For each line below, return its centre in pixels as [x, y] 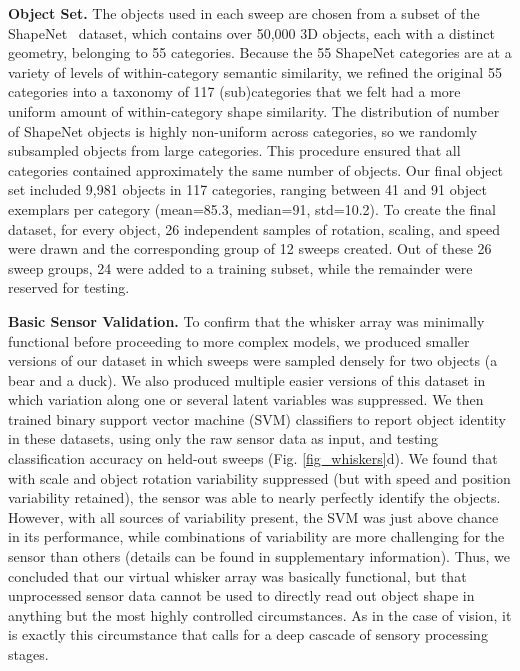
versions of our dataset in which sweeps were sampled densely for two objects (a [253, 360]
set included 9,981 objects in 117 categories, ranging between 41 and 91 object [248, 189]
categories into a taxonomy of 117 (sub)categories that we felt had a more [234, 91]
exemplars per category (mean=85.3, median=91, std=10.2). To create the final [252, 208]
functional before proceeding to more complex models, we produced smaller [239, 340]
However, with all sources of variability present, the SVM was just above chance [253, 516]
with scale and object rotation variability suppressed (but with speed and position [259, 477]
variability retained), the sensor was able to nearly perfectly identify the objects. [254, 497]
